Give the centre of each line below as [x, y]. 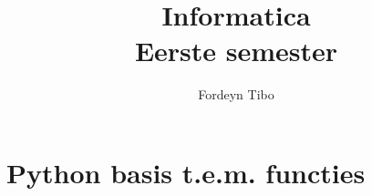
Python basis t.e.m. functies [186, 172]
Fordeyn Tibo [236, 94]
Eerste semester [236, 51]
